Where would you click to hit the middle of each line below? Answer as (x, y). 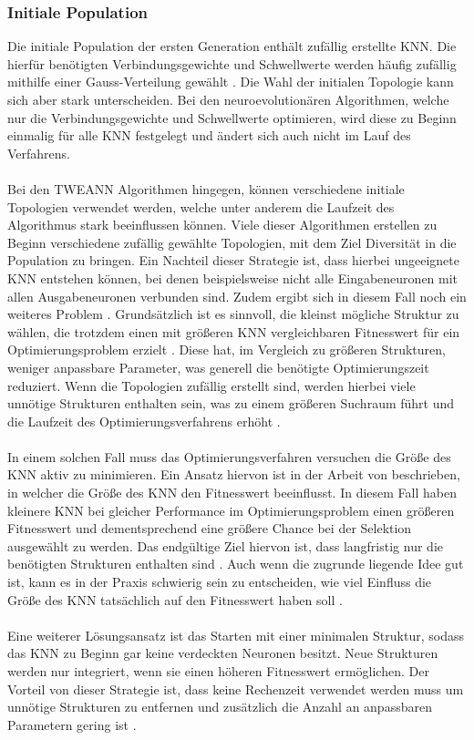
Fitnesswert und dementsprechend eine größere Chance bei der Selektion (210, 528)
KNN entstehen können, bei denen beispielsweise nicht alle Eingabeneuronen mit (233, 277)
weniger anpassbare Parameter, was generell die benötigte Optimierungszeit (218, 367)
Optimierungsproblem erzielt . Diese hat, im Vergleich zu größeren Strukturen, (227, 349)
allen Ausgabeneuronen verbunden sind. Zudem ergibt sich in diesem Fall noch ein (237, 296)
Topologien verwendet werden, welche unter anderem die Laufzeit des (201, 206)
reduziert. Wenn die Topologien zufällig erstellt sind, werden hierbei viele (211, 385)
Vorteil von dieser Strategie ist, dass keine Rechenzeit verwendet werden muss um (236, 689)
